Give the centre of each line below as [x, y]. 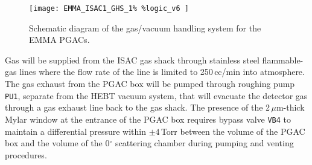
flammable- [283, 60]
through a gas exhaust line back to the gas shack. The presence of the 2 [138, 107]
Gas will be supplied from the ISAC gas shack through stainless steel [132, 60]
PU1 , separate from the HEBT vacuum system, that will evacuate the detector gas [156, 95]
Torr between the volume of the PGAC [233, 131]
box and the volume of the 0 [57, 143]
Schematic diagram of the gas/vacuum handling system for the [145, 27]
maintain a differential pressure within [76, 131]
